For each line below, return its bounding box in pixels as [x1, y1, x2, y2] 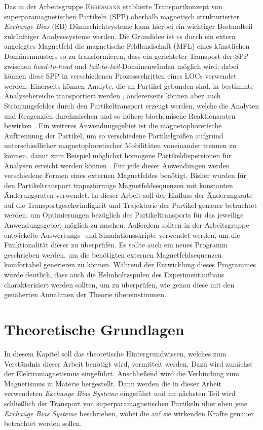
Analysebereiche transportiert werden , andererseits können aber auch [4, 90, 221, 101]
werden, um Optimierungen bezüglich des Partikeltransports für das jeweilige [4, 209, 244, 220]
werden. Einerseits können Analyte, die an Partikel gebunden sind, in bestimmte [4, 80, 254, 91]
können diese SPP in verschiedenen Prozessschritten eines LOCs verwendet [4, 70, 237, 81]
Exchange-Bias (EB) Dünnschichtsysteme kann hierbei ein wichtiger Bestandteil [4, 21, 253, 31]
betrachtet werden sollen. [4, 418, 82, 428]
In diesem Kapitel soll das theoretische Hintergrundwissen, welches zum [4, 348, 227, 359]
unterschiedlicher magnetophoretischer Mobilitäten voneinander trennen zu [4, 140, 237, 151]
